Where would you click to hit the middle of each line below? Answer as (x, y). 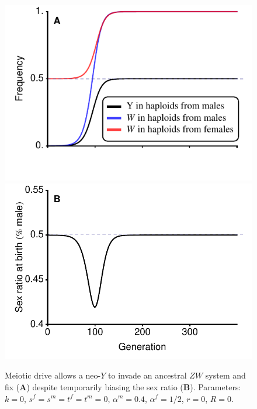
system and (225, 375)
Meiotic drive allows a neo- (53, 375)
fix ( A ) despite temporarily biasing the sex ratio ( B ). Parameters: (123, 386)
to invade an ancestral (147, 375)
